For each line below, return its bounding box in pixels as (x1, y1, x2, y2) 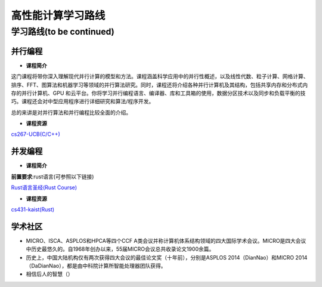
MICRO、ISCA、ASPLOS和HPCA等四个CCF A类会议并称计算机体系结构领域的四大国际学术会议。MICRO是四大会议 (26, 237, 306, 244)
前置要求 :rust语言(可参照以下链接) (11, 173, 94, 180)
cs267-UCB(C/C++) (11, 131, 61, 138)
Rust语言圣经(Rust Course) (11, 184, 78, 191)
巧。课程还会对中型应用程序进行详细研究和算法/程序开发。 (11, 98, 154, 105)
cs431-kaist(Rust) (11, 206, 55, 213)
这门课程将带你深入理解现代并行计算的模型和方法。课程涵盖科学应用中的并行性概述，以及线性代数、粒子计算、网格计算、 (11, 73, 309, 80)
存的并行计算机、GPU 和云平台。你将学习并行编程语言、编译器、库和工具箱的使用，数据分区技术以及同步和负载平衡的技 (11, 90, 306, 97)
